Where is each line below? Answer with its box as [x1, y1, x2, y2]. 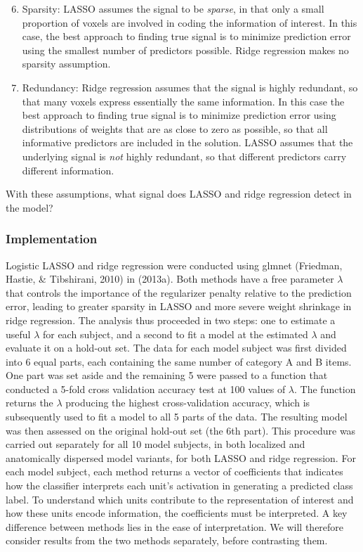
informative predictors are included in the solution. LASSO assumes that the [22, 135, 353, 150]
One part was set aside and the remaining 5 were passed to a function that [6, 368, 328, 383]
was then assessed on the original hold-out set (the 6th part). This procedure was [6, 423, 356, 437]
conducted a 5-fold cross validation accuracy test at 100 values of [6, 381, 286, 396]
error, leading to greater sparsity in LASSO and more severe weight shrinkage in [6, 299, 352, 314]
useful [6, 326, 31, 341]
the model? [6, 200, 53, 214]
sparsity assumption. [22, 56, 111, 71]
